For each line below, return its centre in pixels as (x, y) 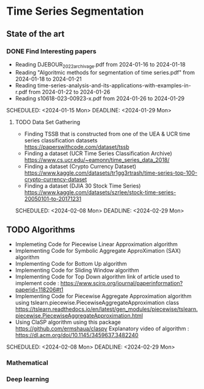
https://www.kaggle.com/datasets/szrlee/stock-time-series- (100, 192)
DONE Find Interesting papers (51, 51)
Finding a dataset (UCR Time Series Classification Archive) (98, 153)
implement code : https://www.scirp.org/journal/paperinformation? (99, 283)
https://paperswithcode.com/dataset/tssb (77, 147)
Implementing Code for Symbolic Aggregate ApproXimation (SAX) (98, 251)
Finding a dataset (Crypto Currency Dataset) (80, 166)
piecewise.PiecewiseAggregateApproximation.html (79, 316)
